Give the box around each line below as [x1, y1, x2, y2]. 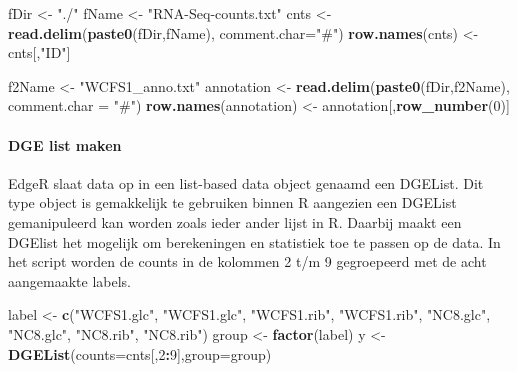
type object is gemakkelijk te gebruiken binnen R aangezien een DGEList [8, 192, 457, 213]
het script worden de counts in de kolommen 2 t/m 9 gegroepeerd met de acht [8, 251, 487, 272]
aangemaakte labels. [8, 270, 131, 291]
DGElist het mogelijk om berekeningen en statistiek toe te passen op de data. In [8, 231, 501, 252]
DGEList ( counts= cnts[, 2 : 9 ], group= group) [8, 343, 272, 364]
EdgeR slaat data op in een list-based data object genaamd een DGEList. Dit [8, 172, 484, 193]
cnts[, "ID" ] [8, 42, 71, 63]
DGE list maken [8, 134, 122, 155]
